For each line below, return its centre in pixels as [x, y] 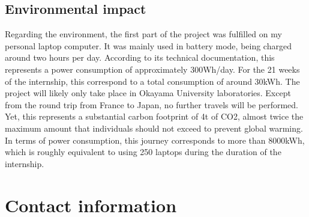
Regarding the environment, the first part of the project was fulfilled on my [143, 34]
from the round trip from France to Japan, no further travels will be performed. [151, 104]
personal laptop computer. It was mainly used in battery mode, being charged [148, 45]
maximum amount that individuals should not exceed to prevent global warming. [154, 128]
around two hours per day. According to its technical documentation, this [140, 57]
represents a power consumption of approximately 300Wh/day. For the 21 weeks [152, 69]
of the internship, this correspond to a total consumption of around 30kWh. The [152, 81]
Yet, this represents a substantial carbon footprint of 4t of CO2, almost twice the [154, 116]
